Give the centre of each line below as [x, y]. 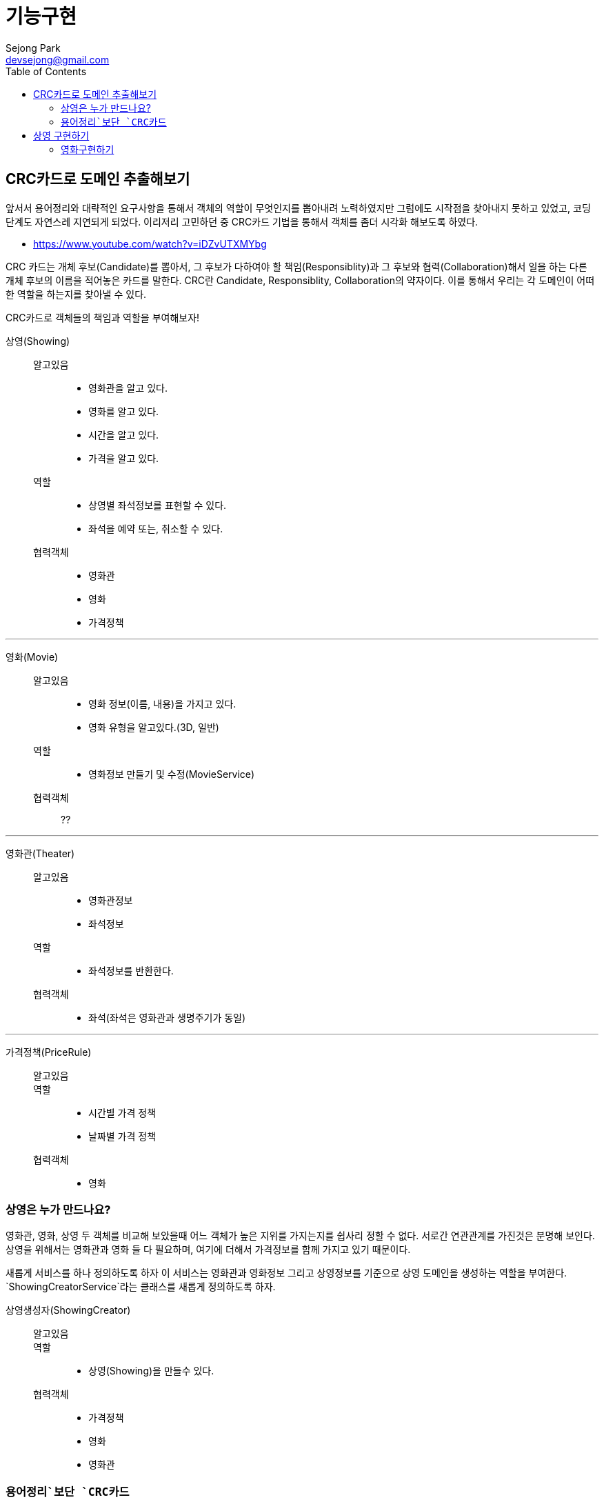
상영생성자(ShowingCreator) [68, 1310]
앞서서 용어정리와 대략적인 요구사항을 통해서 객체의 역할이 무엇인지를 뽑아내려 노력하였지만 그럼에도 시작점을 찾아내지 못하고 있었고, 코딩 [298, 208]
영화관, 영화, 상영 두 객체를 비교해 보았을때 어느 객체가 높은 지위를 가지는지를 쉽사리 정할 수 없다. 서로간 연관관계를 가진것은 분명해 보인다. [300, 1236]
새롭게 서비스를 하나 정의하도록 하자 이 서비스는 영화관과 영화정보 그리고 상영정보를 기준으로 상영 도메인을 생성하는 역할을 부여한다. [286, 1273]
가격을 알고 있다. [124, 458]
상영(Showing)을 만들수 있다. [151, 1371]
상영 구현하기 [61, 135]
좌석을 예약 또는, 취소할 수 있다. [156, 528]
